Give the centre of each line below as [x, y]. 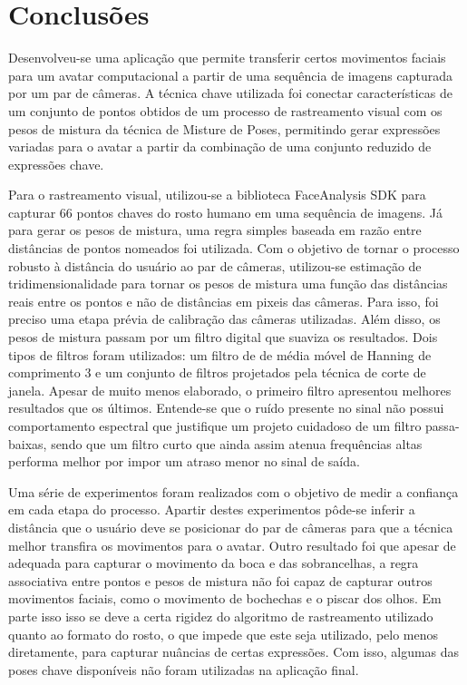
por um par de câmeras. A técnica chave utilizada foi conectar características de [231, 93]
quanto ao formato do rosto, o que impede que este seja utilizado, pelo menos [224, 634]
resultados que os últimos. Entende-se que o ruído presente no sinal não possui [226, 408]
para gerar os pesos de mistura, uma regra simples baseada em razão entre [215, 230]
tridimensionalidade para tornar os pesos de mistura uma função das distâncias [228, 284]
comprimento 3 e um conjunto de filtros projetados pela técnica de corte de [217, 372]
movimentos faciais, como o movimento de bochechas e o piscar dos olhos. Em [225, 598]
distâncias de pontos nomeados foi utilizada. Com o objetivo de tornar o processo [234, 248]
